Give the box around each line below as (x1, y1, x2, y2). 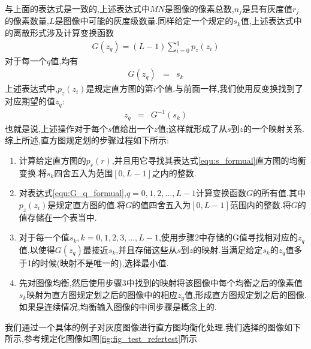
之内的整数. (152, 166, 197, 179)
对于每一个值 (19, 231, 70, 243)
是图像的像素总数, (164, 2, 234, 14)
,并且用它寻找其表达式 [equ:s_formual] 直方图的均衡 (111, 154, 306, 166)
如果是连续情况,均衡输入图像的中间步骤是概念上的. (19, 300, 217, 313)
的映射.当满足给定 (193, 243, 263, 255)
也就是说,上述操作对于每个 (5, 122, 108, 134)
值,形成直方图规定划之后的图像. (184, 288, 307, 300)
